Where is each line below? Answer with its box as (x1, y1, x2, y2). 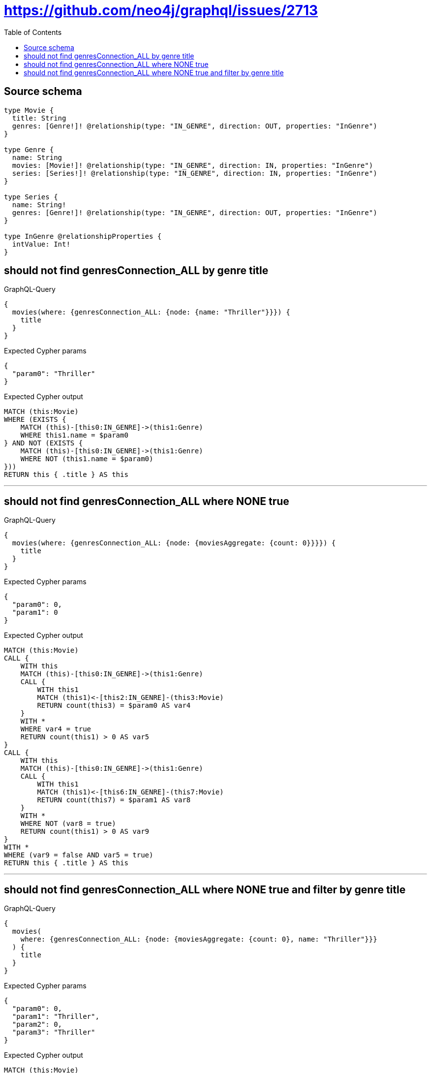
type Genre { (4, 145, 54, 154)
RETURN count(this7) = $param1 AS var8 (37, 796, 191, 804)
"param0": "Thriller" (12, 370, 95, 378)
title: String (12, 114, 66, 122)
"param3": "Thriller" (12, 1028, 95, 1037)
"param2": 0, (12, 1020, 62, 1029)
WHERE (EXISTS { (4, 415, 66, 424)
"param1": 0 (12, 608, 58, 617)
